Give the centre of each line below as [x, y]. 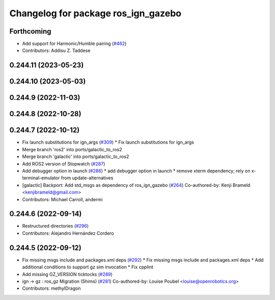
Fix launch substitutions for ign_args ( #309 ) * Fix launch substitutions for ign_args [108, 142]
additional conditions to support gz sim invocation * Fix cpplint [88, 267]
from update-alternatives [87, 178]
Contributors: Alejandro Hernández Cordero [68, 233]
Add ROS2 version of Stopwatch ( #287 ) [64, 163]
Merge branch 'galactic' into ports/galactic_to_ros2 [76, 157]
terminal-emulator [41, 178]
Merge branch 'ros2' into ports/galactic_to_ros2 [72, 149]
